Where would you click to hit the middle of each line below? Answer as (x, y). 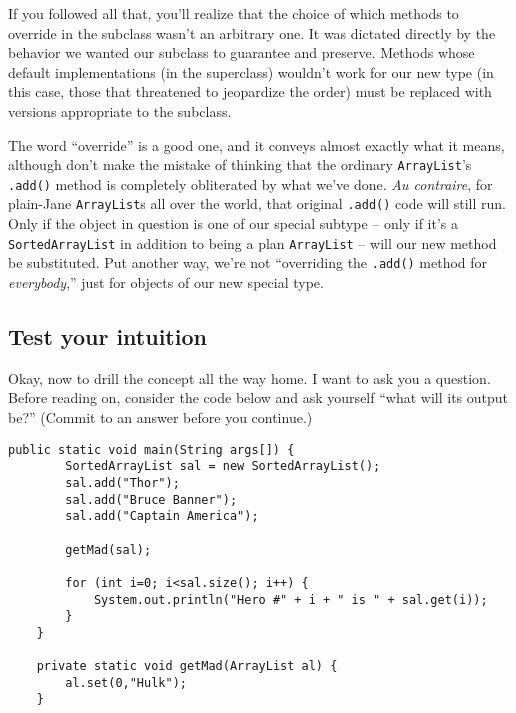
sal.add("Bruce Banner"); (151, 499)
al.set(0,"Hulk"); (126, 682)
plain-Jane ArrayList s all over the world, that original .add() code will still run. (257, 203)
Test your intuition (107, 336)
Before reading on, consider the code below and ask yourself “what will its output (258, 397)
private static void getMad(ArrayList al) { (187, 666)
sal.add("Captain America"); (162, 516)
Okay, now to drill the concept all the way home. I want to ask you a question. (249, 377)
